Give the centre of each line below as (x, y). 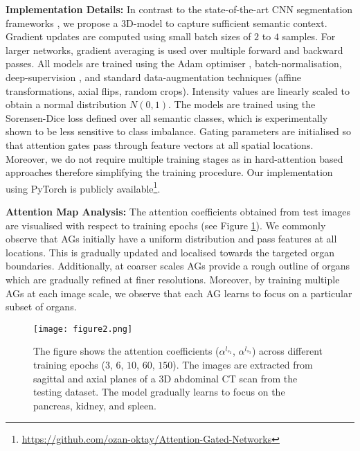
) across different (287, 351)
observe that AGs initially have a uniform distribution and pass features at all (171, 239)
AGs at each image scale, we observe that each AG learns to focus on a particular (179, 293)
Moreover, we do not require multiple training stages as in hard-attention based (174, 158)
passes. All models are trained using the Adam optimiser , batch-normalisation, (174, 63)
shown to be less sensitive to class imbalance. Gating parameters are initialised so (179, 131)
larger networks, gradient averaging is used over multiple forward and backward (174, 50)
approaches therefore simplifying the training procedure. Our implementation (169, 172)
